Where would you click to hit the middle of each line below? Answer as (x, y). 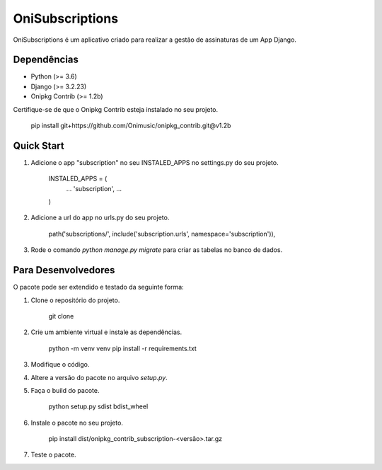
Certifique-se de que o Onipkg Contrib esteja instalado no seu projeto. (116, 109)
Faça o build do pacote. (65, 390)
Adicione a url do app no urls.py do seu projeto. (100, 218)
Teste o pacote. (53, 455)
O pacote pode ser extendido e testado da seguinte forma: (98, 287)
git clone (61, 316)
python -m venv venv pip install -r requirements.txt (123, 348)
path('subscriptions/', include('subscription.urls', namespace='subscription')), (162, 234)
